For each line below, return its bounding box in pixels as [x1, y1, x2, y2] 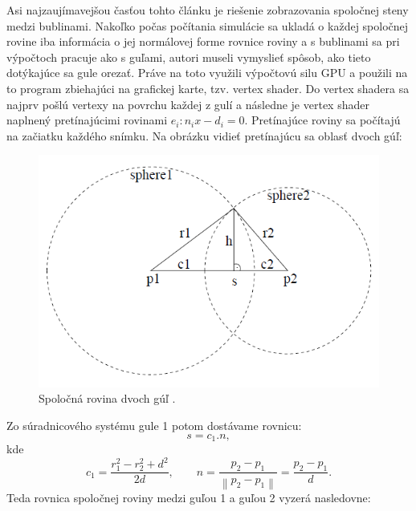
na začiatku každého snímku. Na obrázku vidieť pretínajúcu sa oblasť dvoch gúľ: [6, 127, 402, 144]
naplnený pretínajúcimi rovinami [6, 112, 168, 128]
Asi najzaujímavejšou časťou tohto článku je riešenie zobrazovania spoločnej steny [6, 2, 409, 18]
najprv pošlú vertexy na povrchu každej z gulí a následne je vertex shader [6, 95, 369, 112]
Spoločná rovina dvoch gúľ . [39, 390, 176, 407]
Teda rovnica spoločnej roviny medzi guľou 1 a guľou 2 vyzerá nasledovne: [6, 489, 371, 505]
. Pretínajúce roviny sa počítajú [244, 112, 401, 128]
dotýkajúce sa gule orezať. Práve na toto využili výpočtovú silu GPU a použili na [6, 64, 408, 81]
